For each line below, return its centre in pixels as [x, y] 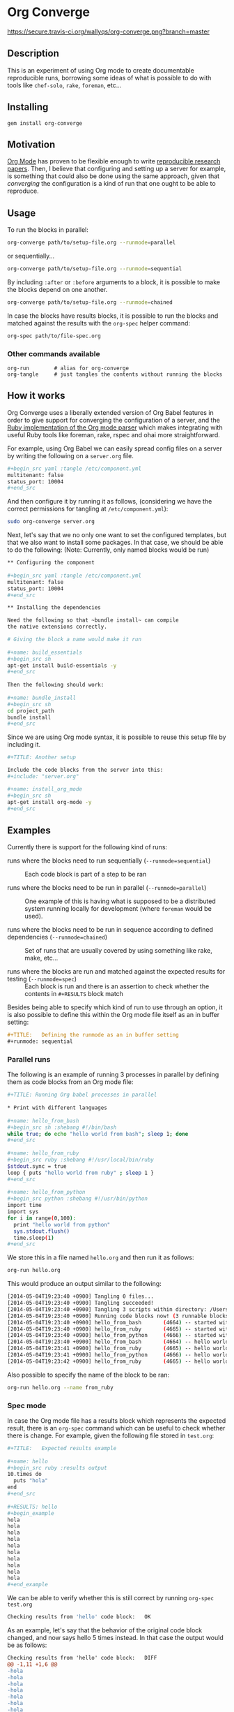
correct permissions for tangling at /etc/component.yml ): [88, 509]
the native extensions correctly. [57, 627]
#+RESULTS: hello [32, 1507]
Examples [29, 830]
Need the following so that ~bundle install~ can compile [93, 620]
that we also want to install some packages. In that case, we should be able [115, 543]
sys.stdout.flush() [42, 1231]
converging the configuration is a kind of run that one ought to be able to [111, 184]
